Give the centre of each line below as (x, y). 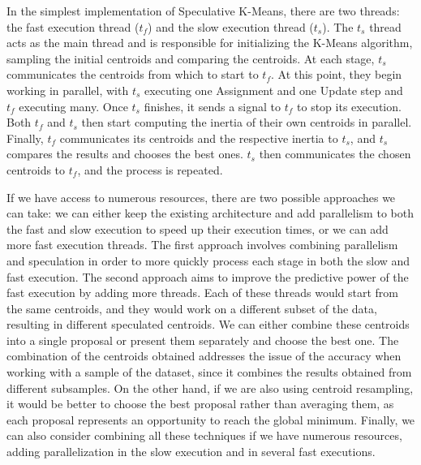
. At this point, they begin (336, 74)
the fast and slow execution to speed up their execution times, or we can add (198, 228)
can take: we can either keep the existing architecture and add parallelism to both (210, 213)
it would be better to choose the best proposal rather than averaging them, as (200, 404)
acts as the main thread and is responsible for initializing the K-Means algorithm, (210, 43)
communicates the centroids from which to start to (133, 74)
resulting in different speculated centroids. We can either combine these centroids (208, 324)
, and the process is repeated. (150, 169)
